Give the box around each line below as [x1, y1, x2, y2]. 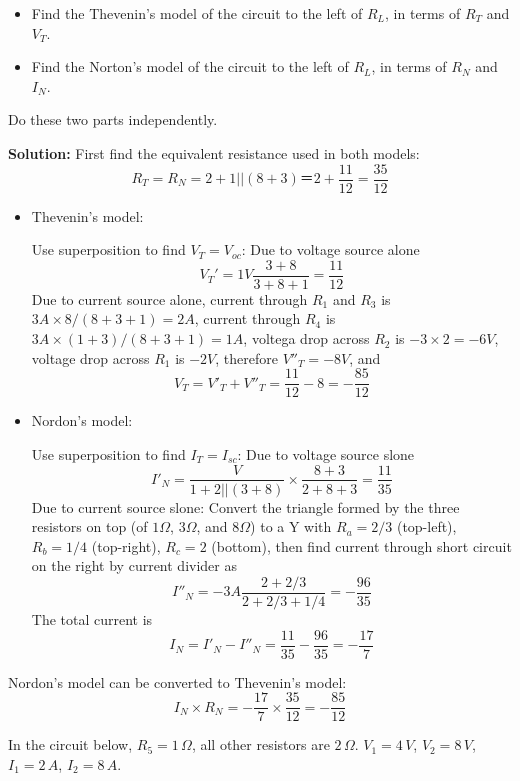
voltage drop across [31, 347, 150, 368]
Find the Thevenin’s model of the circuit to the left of [31, 3, 363, 23]
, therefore [215, 347, 278, 368]
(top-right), [91, 535, 161, 556]
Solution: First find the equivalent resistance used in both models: [8, 142, 420, 163]
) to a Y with [250, 516, 332, 537]
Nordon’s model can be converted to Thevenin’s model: [8, 671, 347, 692]
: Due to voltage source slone [237, 443, 415, 464]
